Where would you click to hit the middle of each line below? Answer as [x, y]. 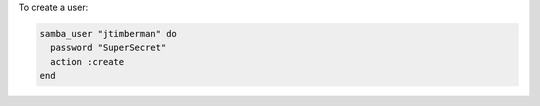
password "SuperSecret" [108, 48]
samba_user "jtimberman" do [108, 33]
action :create [87, 61]
